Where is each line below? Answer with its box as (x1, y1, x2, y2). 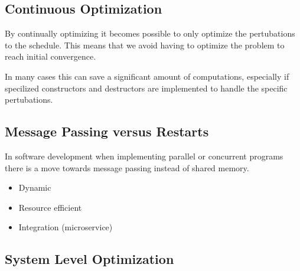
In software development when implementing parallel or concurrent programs (5, 149, 283, 162)
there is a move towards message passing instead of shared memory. (5, 161, 249, 174)
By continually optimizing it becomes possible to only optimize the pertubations (5, 27, 295, 40)
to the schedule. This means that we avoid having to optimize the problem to (5, 38, 285, 51)
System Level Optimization (5, 250, 174, 268)
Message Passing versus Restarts (5, 122, 209, 141)
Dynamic (18, 181, 51, 194)
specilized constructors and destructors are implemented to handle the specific (5, 81, 288, 94)
